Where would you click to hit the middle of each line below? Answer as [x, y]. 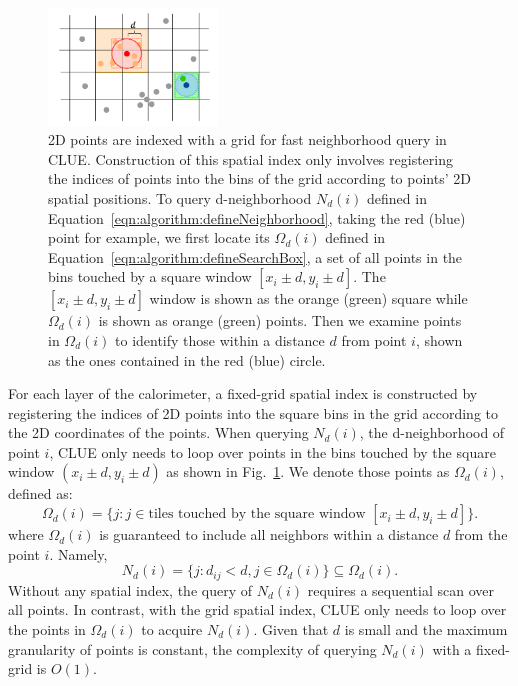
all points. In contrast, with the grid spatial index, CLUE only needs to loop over [257, 609]
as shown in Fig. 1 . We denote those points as [308, 471]
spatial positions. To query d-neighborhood [180, 197]
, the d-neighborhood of [432, 432]
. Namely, [78, 553]
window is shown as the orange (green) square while [308, 298]
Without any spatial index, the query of [130, 589]
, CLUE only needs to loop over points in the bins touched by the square [272, 451]
